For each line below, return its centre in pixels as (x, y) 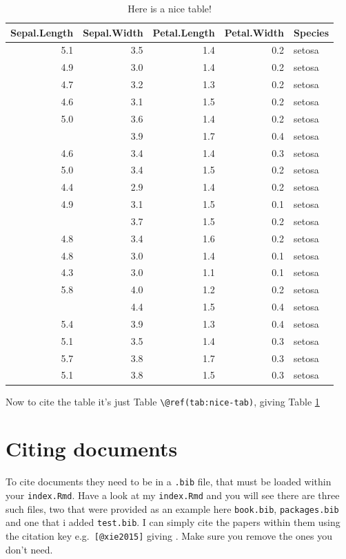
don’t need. (29, 549)
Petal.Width (254, 32)
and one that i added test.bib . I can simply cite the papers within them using (173, 522)
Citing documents (92, 449)
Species (312, 32)
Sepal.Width (113, 32)
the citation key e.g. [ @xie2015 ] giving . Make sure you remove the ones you (169, 535)
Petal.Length (184, 32)
